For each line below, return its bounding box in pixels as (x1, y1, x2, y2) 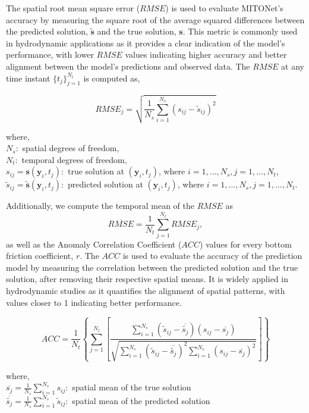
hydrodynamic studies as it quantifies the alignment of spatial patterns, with (6, 284, 285, 297)
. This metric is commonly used (182, 25, 298, 37)
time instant (6, 71, 51, 84)
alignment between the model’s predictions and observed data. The (6, 60, 250, 72)
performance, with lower (6, 48, 94, 61)
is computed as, (83, 71, 140, 84)
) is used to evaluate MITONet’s (165, 2, 283, 14)
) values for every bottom (199, 237, 292, 250)
